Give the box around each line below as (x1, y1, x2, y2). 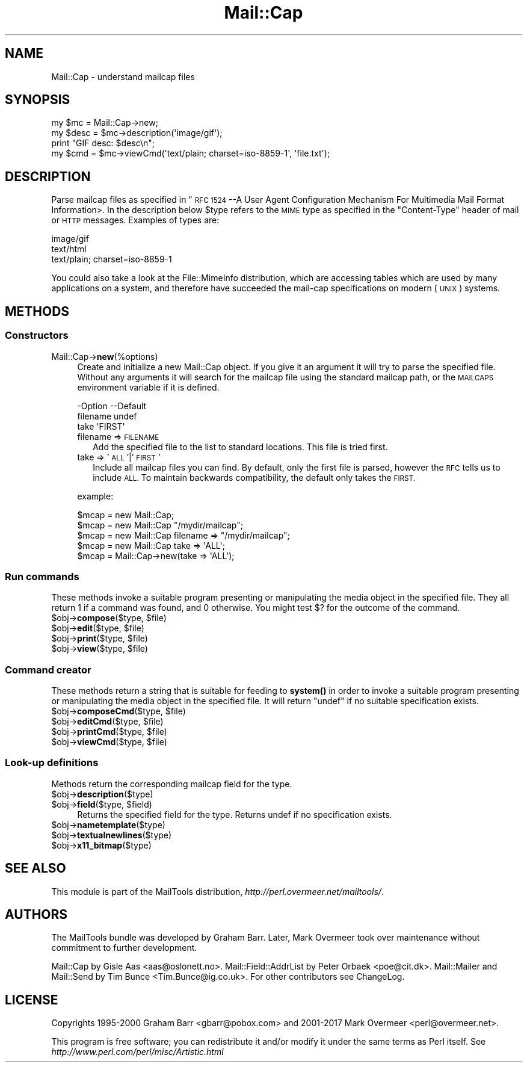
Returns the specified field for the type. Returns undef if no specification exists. (77, 809, 392, 820)
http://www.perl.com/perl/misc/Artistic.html (51, 1047, 224, 1057)
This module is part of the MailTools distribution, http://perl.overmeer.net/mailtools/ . (51, 886, 384, 897)
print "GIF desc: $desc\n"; (51, 138, 155, 149)
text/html (51, 244, 87, 255)
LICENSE (5, 992, 58, 1007)
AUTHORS (5, 907, 68, 923)
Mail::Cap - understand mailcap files (51, 71, 195, 82)
